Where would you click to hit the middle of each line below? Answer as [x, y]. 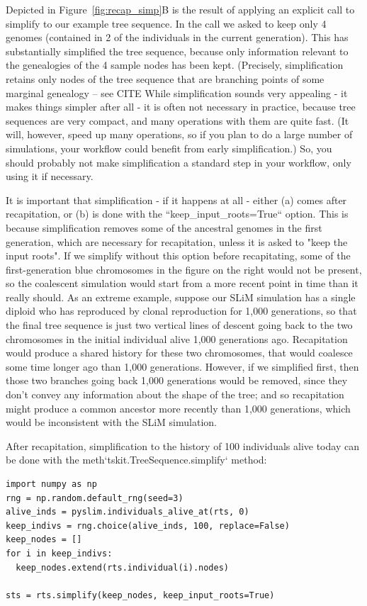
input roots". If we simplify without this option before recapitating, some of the [178, 256]
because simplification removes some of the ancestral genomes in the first [164, 227]
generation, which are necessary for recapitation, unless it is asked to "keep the [177, 241]
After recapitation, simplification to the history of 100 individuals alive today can [182, 445]
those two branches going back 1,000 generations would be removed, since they [177, 380]
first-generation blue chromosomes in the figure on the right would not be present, [184, 269]
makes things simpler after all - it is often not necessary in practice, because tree [181, 107]
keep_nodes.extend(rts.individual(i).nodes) [122, 567]
